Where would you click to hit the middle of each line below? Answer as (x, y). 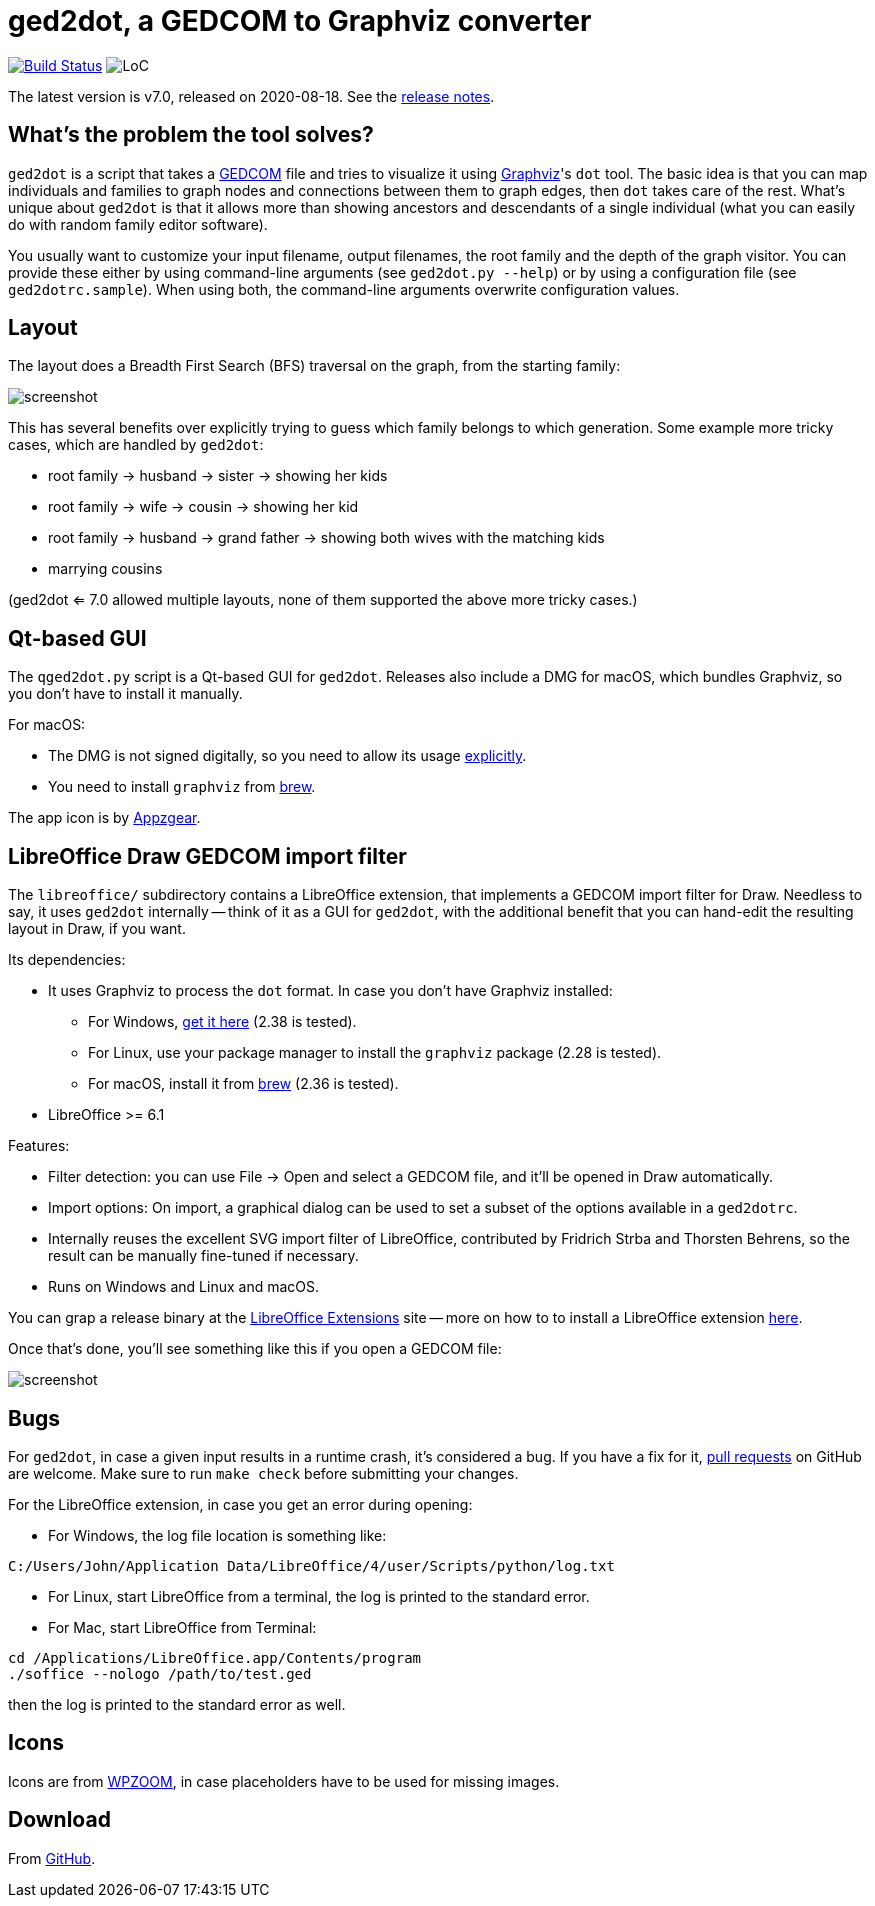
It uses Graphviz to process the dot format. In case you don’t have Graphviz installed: (330, 991)
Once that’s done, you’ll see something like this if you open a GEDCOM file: (255, 1349)
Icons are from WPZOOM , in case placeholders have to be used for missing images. (284, 1781)
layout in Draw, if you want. (97, 929)
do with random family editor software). (138, 224)
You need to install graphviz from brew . (182, 787)
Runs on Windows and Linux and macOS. (184, 1287)
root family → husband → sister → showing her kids (218, 476)
